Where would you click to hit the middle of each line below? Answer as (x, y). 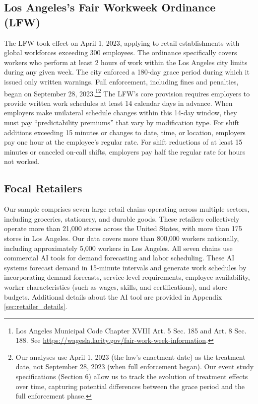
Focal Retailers (43, 188)
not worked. (22, 161)
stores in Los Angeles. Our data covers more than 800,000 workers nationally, (122, 238)
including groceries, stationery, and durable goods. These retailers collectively (122, 218)
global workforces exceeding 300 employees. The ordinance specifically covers (121, 52)
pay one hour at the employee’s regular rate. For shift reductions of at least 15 (123, 142)
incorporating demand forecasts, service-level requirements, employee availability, (127, 277)
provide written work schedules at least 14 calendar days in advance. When (118, 103)
